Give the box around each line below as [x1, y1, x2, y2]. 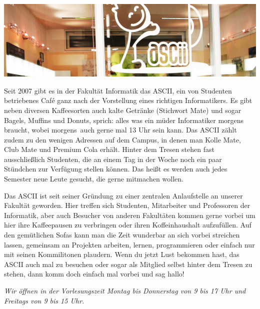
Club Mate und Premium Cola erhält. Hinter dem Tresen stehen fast [4, 144, 214, 154]
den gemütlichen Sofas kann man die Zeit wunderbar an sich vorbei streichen [4, 229, 240, 240]
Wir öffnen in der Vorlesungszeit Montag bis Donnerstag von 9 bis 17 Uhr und [4, 285, 246, 296]
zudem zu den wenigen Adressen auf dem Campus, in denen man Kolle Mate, [4, 134, 241, 144]
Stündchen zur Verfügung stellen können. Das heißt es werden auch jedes [4, 163, 227, 174]
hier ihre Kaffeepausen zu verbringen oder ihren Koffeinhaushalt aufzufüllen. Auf [4, 219, 251, 230]
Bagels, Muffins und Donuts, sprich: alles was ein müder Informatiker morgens [4, 114, 244, 125]
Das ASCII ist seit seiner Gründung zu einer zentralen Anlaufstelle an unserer [4, 190, 243, 200]
